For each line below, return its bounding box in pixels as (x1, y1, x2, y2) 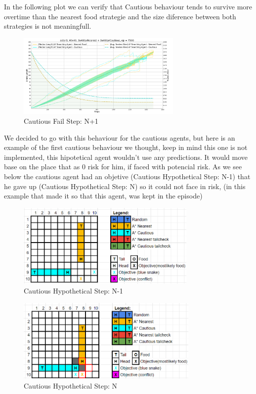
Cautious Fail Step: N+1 (24, 115, 98, 126)
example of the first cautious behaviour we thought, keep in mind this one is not (4, 142, 248, 152)
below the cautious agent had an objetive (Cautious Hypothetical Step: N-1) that (4, 171, 251, 181)
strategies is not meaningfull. (4, 21, 91, 31)
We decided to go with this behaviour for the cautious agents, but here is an (4, 132, 235, 143)
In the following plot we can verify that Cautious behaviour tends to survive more (4, 1, 253, 11)
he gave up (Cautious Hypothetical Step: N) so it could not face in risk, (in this (4, 181, 246, 191)
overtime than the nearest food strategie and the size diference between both (4, 11, 236, 21)
